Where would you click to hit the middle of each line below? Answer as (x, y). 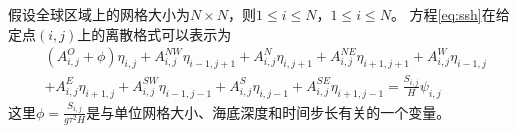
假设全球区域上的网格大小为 (99, 14)
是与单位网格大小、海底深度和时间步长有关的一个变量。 (268, 111)
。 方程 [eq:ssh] (436, 14)
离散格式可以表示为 (168, 33)
